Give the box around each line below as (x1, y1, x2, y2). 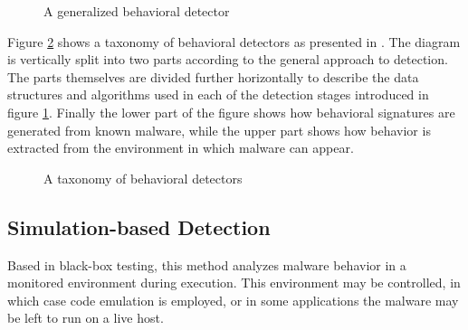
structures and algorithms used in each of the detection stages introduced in (7, 85, 429, 104)
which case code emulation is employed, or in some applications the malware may (7, 290, 459, 309)
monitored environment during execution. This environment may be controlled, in (7, 273, 461, 292)
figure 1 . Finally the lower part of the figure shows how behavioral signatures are (7, 102, 455, 121)
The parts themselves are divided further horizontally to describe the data (7, 67, 419, 86)
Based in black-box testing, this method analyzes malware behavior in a (7, 255, 406, 274)
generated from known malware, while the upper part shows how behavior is (7, 120, 431, 139)
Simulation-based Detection (7, 212, 271, 240)
